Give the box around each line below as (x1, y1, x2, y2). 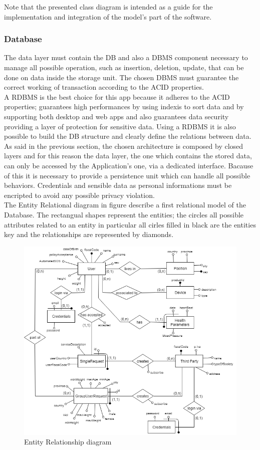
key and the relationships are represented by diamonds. (4, 229, 174, 240)
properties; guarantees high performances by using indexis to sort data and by (4, 101, 244, 112)
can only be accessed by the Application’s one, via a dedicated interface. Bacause (4, 160, 253, 170)
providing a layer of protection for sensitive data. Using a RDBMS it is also (4, 121, 236, 131)
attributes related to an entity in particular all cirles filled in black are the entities (4, 219, 256, 230)
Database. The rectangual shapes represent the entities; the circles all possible (4, 209, 244, 219)
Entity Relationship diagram (24, 436, 112, 447)
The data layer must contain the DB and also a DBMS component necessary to (4, 52, 248, 63)
